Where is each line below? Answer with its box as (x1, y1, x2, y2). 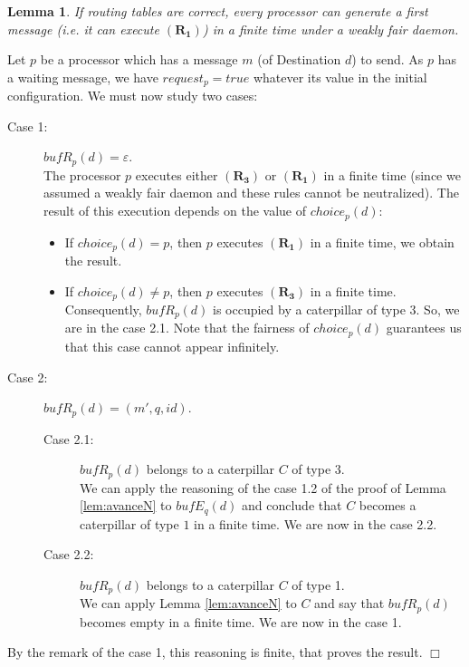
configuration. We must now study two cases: (7, 86, 258, 105)
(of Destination (257, 50, 341, 69)
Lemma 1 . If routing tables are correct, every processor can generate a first (7, 2, 428, 20)
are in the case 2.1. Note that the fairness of (64, 318, 310, 337)
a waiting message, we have (7, 67, 158, 86)
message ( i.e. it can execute (7, 19, 159, 38)
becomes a (359, 496, 416, 515)
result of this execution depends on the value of (43, 201, 306, 220)
